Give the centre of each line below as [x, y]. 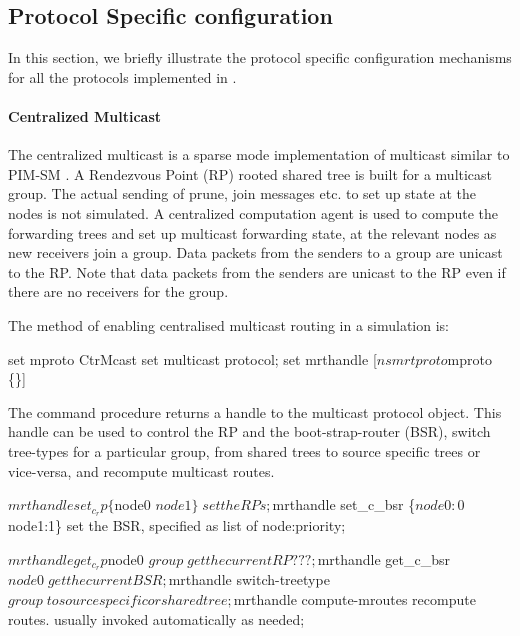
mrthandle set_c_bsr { [344, 504]
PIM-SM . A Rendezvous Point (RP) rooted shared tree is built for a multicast [250, 173]
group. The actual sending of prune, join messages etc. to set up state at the [242, 193]
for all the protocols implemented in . [122, 76]
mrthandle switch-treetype [249, 579]
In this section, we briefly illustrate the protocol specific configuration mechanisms [260, 57]
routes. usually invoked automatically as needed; [156, 618]
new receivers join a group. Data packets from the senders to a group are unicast [255, 252]
